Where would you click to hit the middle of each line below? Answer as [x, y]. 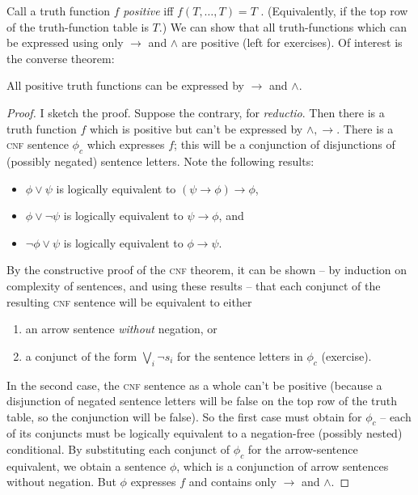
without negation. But [61, 482]
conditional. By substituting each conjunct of [118, 449]
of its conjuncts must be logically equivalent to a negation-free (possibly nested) [205, 433]
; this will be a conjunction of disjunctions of [285, 144]
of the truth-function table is [78, 26]
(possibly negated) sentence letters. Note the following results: [160, 161]
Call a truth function [59, 11]
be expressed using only [65, 42]
